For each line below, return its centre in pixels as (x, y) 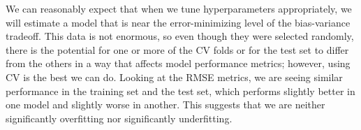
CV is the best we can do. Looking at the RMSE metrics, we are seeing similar (174, 77)
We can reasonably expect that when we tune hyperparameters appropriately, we (179, 8)
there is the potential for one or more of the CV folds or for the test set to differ (177, 49)
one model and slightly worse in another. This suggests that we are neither (165, 104)
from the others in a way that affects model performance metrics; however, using (178, 63)
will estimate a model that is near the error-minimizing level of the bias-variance (178, 22)
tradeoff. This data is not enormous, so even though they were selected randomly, (180, 36)
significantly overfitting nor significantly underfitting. (119, 118)
